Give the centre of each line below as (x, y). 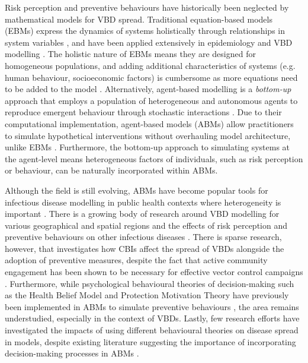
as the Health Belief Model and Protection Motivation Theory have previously (147, 295)
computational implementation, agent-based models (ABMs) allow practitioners (149, 123)
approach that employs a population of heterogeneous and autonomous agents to (151, 100)
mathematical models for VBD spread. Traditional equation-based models (139, 19)
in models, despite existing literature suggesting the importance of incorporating (150, 341)
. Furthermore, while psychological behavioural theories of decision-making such (150, 283)
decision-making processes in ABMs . (72, 353)
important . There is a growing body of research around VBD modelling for (142, 214)
